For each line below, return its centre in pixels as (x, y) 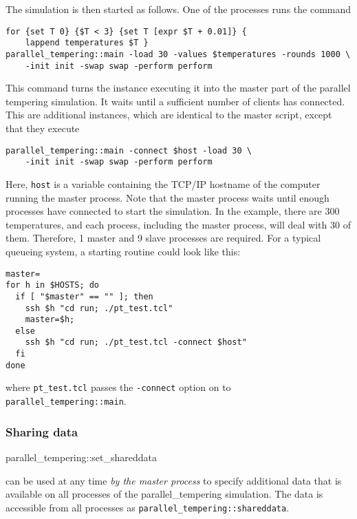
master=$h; (50, 320)
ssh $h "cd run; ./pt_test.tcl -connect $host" (136, 342)
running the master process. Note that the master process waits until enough (167, 197)
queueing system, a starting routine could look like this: (123, 251)
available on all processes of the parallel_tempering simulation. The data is (164, 494)
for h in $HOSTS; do (53, 285)
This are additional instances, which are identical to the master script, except (169, 115)
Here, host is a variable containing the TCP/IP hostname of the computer (163, 183)
